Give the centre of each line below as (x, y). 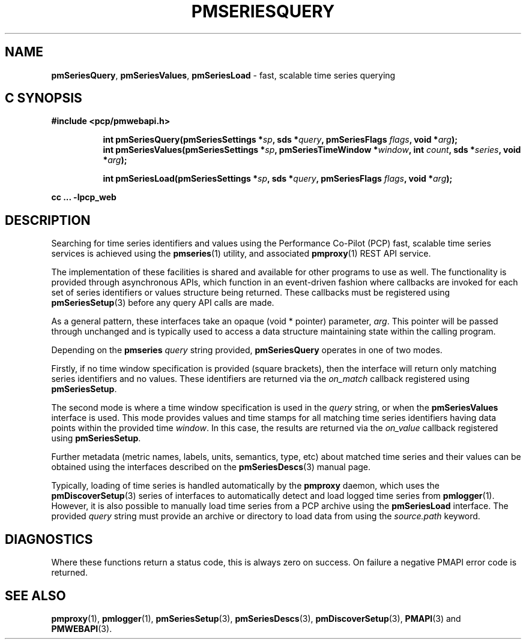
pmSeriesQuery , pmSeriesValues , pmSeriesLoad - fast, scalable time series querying (223, 75)
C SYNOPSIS (44, 98)
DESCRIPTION (48, 220)
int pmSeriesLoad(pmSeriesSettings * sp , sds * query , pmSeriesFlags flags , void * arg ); (278, 179)
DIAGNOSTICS (49, 539)
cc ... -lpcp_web (84, 197)
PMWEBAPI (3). (82, 628)
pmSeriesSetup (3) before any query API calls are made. (163, 303)
